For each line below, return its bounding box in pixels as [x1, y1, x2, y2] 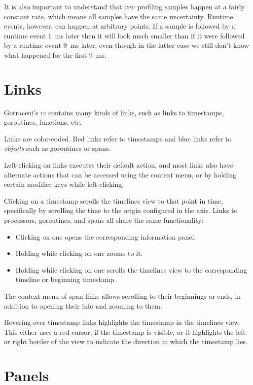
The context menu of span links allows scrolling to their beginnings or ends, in [4, 291, 241, 301]
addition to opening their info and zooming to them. [4, 300, 162, 311]
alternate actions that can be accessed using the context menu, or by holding [4, 169, 236, 179]
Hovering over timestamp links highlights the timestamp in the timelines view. [4, 317, 241, 327]
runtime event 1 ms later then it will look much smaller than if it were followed [4, 30, 245, 40]
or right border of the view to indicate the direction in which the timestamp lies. [4, 336, 248, 347]
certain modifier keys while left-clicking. [4, 179, 124, 189]
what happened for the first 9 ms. [4, 49, 107, 60]
